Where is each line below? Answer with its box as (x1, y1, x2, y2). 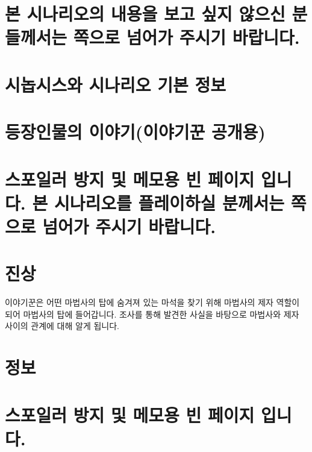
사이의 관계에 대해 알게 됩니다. (5, 319, 119, 332)
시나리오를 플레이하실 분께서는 (54, 190, 284, 215)
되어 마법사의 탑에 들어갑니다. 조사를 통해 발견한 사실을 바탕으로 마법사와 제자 (5, 307, 299, 320)
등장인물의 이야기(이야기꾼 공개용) (5, 119, 266, 144)
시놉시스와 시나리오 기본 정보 (5, 72, 226, 96)
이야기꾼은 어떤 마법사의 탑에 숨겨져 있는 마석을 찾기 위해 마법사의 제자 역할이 (5, 296, 300, 309)
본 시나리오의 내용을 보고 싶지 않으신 (5, 1, 285, 26)
